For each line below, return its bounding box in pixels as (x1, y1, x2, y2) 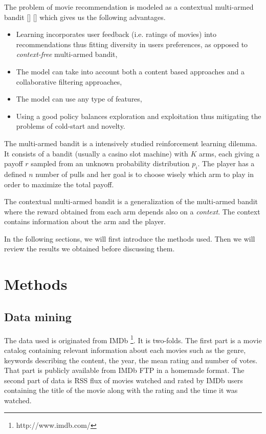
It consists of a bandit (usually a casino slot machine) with (4, 148, 188, 159)
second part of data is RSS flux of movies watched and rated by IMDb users (4, 374, 243, 385)
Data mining (4, 308, 72, 324)
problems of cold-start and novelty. (16, 121, 125, 131)
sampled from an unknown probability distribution (31, 158, 190, 169)
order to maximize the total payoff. (4, 179, 114, 189)
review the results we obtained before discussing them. (4, 243, 175, 254)
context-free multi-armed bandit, (16, 49, 118, 60)
